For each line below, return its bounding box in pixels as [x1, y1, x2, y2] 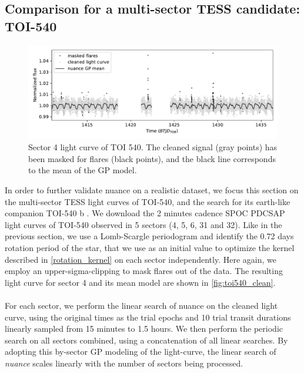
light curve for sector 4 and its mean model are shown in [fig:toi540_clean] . [5, 276, 276, 288]
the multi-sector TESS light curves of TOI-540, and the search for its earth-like [5, 195, 290, 207]
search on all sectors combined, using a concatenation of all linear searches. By [5, 334, 288, 346]
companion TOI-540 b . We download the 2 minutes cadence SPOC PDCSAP [5, 207, 285, 219]
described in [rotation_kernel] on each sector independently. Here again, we [5, 253, 276, 265]
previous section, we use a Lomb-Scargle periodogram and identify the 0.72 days [5, 230, 294, 242]
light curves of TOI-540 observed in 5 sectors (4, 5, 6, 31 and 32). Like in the [5, 218, 282, 230]
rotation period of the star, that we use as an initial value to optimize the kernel [5, 241, 295, 253]
